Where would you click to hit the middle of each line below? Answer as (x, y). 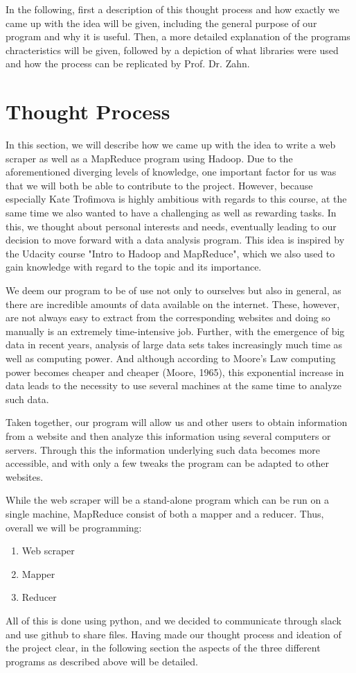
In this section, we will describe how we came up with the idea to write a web (171, 145)
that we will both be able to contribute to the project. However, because (159, 185)
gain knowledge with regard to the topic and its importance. (134, 267)
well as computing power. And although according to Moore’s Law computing (171, 358)
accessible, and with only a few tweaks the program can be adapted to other (167, 463)
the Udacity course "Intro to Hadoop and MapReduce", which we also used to (170, 253)
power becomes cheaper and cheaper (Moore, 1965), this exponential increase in (175, 372)
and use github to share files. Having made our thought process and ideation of (173, 634)
